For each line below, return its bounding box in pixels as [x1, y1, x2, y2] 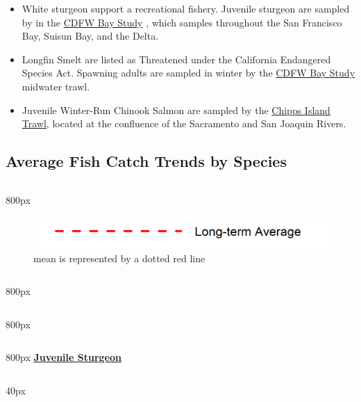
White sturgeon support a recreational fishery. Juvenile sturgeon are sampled [22, 1, 350, 15]
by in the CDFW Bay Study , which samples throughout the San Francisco [22, 15, 342, 29]
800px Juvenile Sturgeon [6, 350, 121, 364]
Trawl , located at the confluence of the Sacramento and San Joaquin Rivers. [22, 116, 346, 131]
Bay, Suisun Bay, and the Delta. [22, 29, 159, 43]
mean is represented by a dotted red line [33, 250, 205, 265]
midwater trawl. [22, 79, 90, 93]
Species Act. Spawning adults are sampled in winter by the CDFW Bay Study [22, 65, 355, 80]
